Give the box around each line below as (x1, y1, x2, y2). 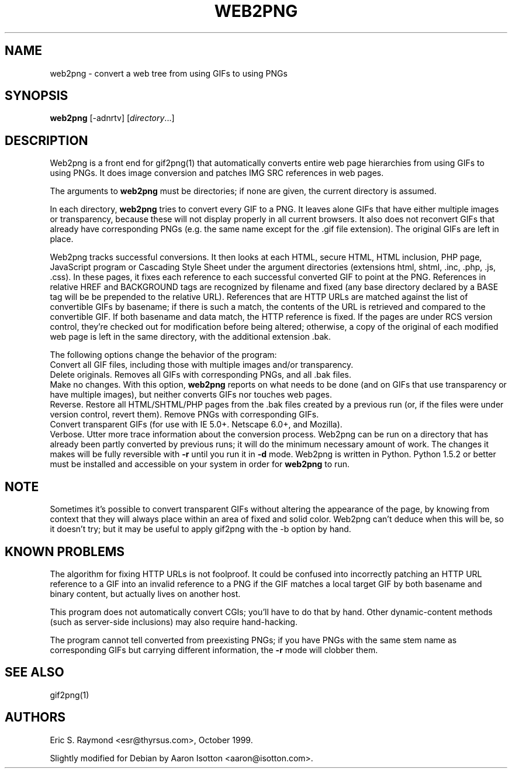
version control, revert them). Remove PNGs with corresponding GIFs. (50, 409, 319, 420)
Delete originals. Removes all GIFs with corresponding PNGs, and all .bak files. (50, 370, 352, 380)
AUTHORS (5, 710, 66, 725)
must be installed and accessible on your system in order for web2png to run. (50, 459, 350, 470)
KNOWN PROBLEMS (5, 544, 124, 559)
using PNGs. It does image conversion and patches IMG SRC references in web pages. (50, 168, 384, 178)
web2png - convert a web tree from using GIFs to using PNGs (50, 68, 288, 78)
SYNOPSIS (5, 88, 68, 103)
